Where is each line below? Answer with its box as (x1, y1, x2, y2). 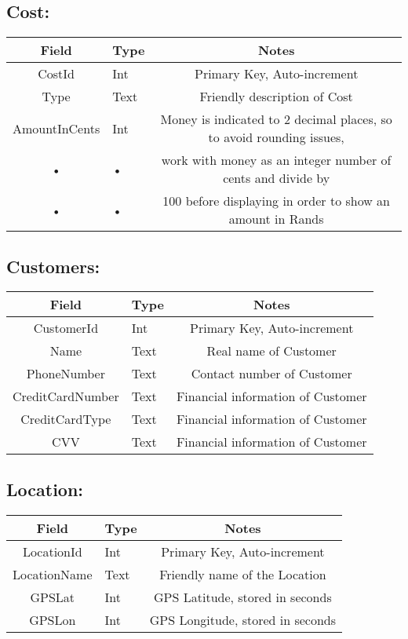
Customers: (6, 254, 100, 278)
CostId (38, 64, 75, 83)
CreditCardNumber (13, 387, 119, 406)
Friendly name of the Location (159, 564, 326, 583)
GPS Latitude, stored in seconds (154, 587, 332, 606)
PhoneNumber (26, 364, 105, 383)
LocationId (22, 542, 82, 560)
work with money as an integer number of (161, 151, 392, 170)
